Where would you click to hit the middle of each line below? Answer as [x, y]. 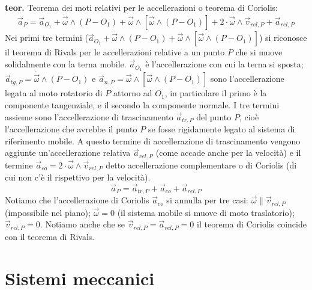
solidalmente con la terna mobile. [66, 64]
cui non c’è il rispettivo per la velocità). [78, 177]
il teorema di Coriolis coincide [252, 224]
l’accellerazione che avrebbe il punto [71, 129]
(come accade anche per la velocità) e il [228, 153]
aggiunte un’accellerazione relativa [68, 153]
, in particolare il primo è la [216, 93]
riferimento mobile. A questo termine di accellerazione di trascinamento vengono [153, 140]
